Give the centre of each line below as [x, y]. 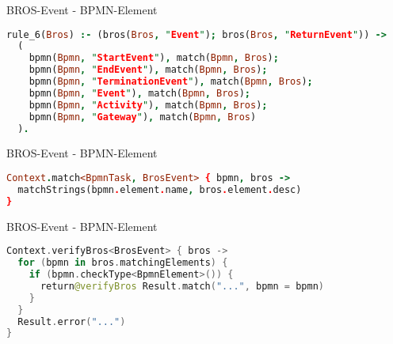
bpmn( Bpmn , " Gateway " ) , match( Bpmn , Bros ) [143, 117]
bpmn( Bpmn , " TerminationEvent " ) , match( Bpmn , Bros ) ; [171, 82]
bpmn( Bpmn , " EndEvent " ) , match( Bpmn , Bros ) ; [148, 70]
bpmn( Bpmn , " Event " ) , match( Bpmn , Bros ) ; [139, 93]
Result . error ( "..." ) [72, 321]
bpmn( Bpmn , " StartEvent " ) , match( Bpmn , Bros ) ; [154, 58]
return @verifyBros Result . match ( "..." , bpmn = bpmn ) [182, 286]
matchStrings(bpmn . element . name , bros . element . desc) [160, 189]
